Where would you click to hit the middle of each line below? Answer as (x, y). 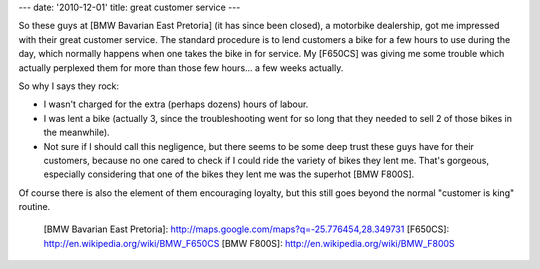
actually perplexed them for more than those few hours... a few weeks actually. (181, 67)
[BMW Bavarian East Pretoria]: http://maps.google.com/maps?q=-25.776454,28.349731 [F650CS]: (246, 229)
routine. (34, 207)
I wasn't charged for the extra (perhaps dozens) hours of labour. (176, 104)
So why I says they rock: (69, 86)
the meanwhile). (76, 132)
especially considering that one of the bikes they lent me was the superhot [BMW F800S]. (229, 174)
